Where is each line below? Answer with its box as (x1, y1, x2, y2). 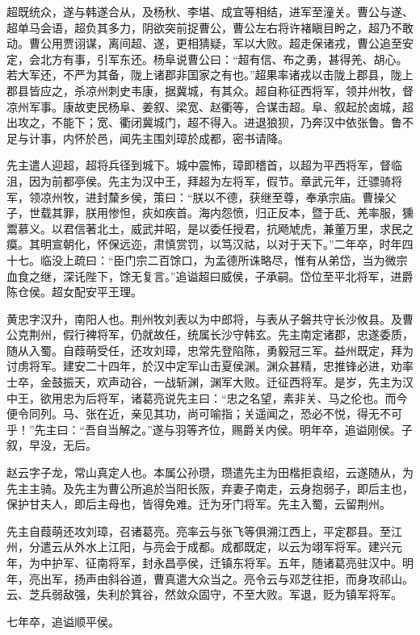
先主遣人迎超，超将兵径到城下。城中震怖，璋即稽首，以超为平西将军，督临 (6, 157, 402, 173)
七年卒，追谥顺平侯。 (6, 612, 120, 629)
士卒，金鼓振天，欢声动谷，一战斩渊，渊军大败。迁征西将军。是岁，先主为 (6, 374, 402, 391)
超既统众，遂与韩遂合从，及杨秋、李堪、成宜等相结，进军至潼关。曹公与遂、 (6, 3, 414, 19)
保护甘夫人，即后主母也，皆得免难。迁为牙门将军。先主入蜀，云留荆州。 (6, 495, 391, 512)
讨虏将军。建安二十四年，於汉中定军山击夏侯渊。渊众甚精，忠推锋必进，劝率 (6, 357, 414, 374)
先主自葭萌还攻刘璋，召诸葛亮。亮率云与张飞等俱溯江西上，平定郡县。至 (6, 522, 391, 539)
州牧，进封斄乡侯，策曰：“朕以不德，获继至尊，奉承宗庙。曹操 (51, 188, 385, 205)
